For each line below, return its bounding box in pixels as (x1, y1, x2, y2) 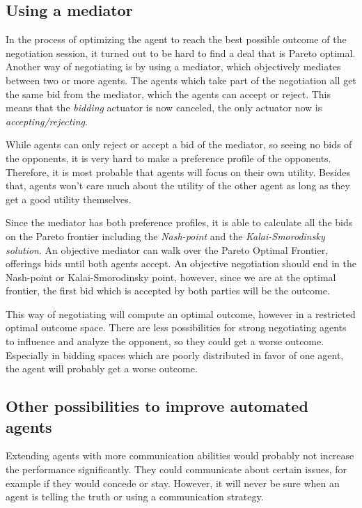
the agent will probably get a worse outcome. (6, 361, 198, 376)
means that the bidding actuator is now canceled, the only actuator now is (6, 100, 322, 115)
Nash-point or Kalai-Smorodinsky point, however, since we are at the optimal (6, 269, 336, 284)
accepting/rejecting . (6, 113, 88, 128)
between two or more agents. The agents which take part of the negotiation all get (6, 72, 356, 87)
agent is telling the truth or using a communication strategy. (6, 489, 264, 504)
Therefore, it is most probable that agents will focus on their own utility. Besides (6, 164, 351, 179)
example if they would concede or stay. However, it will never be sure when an (6, 475, 340, 490)
